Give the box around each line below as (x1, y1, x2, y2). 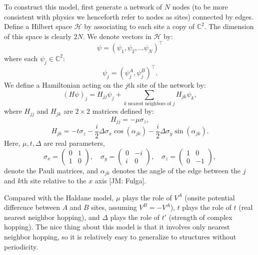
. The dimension (204, 21, 254, 32)
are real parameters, (43, 138, 105, 148)
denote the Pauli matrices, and (4, 165, 98, 175)
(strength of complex (168, 211, 232, 222)
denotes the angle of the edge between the (112, 165, 241, 175)
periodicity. (4, 241, 38, 251)
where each (4, 53, 38, 63)
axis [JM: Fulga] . (94, 175, 146, 186)
